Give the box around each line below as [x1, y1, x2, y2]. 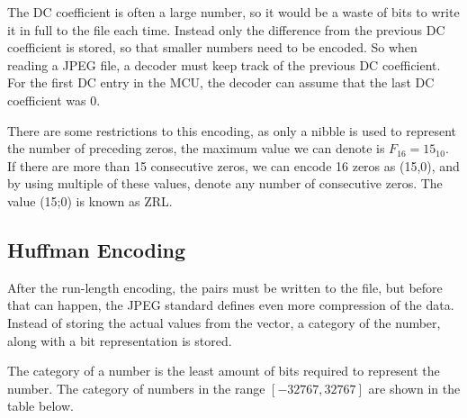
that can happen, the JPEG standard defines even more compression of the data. [7, 295, 454, 314]
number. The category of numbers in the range [7, 378, 265, 397]
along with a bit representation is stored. [7, 331, 232, 350]
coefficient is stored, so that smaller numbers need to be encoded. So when [7, 38, 418, 57]
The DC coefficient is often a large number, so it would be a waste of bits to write [7, 3, 460, 21]
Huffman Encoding [7, 235, 186, 263]
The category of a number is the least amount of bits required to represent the [7, 361, 440, 380]
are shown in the [368, 378, 461, 397]
